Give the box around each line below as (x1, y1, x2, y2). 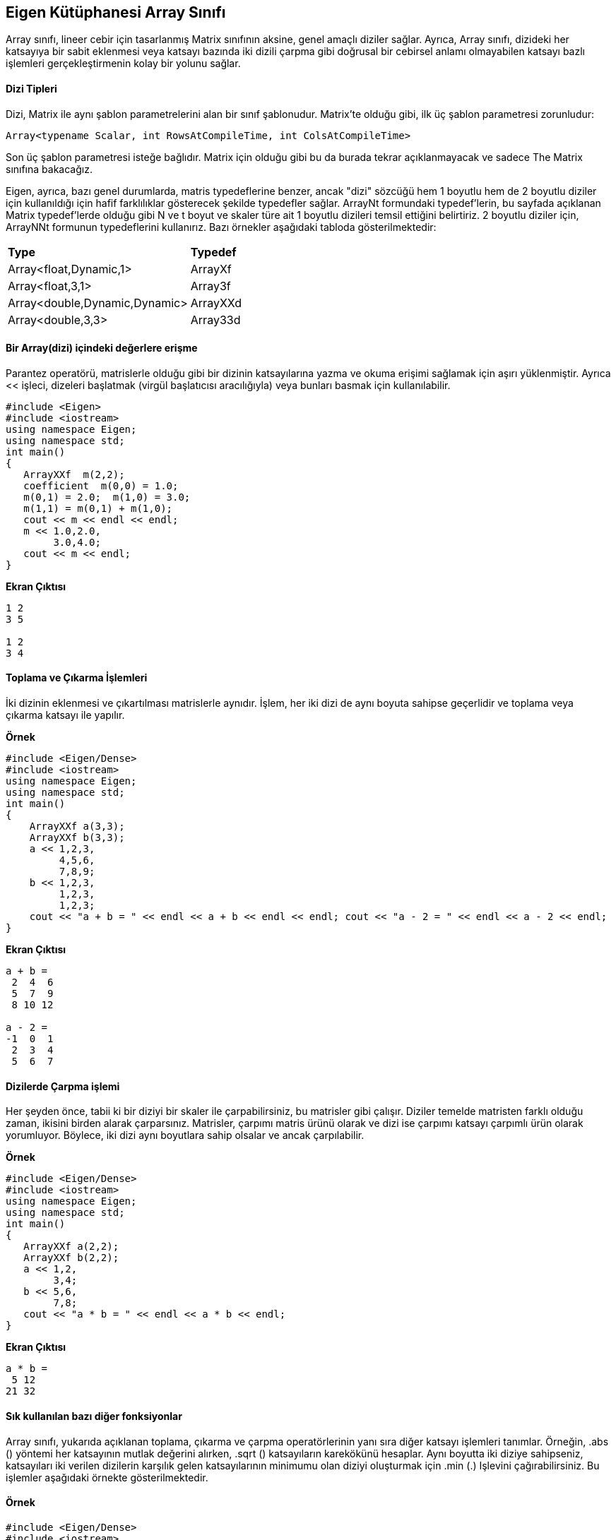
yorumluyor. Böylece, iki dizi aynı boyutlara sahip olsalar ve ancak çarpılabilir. (6, 1129, 365, 1142)
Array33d (190, 312, 241, 327)
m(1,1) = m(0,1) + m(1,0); (23, 502, 173, 514)
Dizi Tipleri (6, 83, 57, 95)
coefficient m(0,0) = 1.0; (23, 479, 179, 491)
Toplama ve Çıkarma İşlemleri (6, 671, 148, 684)
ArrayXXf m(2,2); (23, 468, 125, 480)
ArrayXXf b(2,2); (23, 1252, 119, 1264)
